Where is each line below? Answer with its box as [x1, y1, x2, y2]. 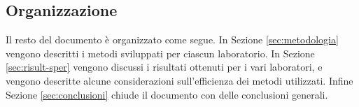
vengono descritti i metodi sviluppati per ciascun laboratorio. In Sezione [6, 45, 315, 60]
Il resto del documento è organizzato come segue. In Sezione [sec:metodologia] [6, 32, 339, 47]
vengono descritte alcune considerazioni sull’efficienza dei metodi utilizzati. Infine [6, 73, 353, 87]
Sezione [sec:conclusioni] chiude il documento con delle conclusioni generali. [6, 87, 328, 101]
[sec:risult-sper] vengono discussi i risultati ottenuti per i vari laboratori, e [6, 59, 323, 74]
